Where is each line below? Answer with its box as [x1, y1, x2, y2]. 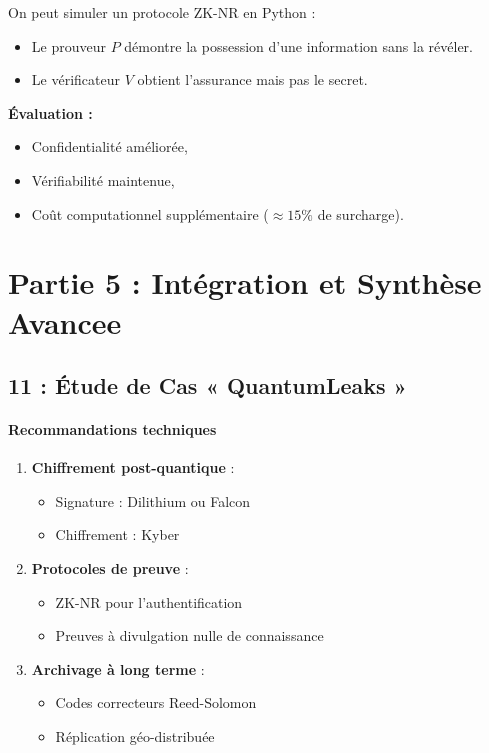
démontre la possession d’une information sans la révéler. [124, 35, 473, 56]
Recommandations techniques [8, 419, 217, 440]
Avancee [8, 301, 122, 342]
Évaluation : [8, 102, 93, 123]
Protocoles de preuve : [31, 558, 189, 579]
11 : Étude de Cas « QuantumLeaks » [8, 370, 407, 401]
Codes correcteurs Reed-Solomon [55, 692, 257, 713]
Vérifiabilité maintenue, [31, 169, 175, 190]
